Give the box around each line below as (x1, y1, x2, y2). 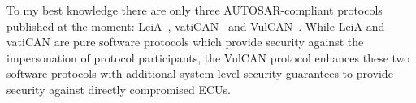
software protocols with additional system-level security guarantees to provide (6, 65, 393, 82)
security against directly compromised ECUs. (6, 80, 231, 97)
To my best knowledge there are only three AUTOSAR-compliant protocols (6, 2, 383, 18)
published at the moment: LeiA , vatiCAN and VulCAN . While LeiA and (6, 17, 385, 34)
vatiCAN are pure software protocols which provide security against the (6, 33, 364, 50)
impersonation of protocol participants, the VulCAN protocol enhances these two (6, 49, 410, 66)
